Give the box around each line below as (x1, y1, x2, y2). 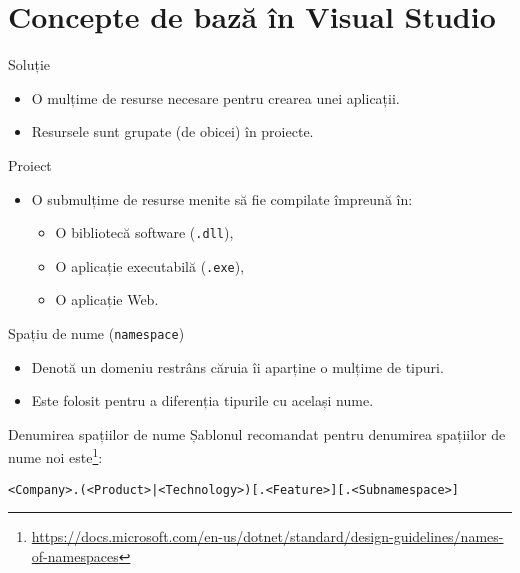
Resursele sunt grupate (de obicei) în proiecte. (31, 121, 314, 142)
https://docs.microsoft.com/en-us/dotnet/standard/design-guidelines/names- (31, 526, 504, 547)
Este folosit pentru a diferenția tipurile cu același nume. (31, 390, 374, 411)
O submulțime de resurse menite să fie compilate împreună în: (31, 188, 413, 209)
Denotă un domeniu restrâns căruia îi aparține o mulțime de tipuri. (31, 356, 444, 377)
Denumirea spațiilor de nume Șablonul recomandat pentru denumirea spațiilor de (8, 423, 506, 444)
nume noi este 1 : (8, 444, 103, 468)
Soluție (8, 54, 51, 75)
